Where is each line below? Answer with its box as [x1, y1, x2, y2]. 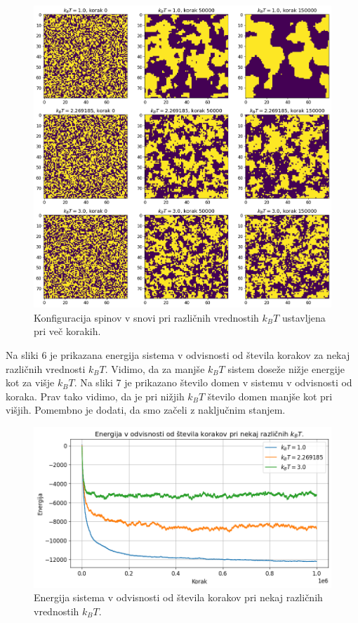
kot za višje [6, 375, 55, 390]
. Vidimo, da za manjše [105, 361, 205, 376]
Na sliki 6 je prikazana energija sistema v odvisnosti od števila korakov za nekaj [6, 348, 350, 362]
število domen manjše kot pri [207, 388, 333, 403]
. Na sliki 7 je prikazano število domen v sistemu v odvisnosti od [74, 375, 352, 390]
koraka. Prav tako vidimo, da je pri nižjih [6, 388, 185, 403]
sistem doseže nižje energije [227, 361, 345, 376]
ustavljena [281, 310, 326, 324]
